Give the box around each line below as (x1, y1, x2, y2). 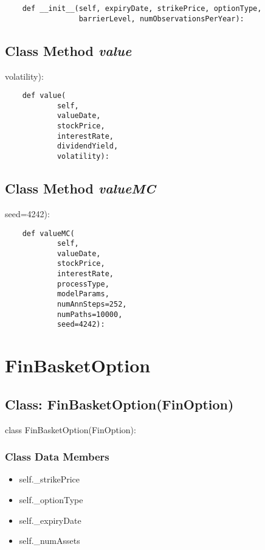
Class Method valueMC (5, 179, 156, 198)
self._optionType (19, 493, 83, 506)
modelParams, (57, 290, 109, 299)
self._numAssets (19, 534, 80, 547)
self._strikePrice (19, 473, 80, 486)
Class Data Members (5, 449, 109, 464)
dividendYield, (57, 142, 119, 151)
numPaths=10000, (57, 310, 123, 319)
